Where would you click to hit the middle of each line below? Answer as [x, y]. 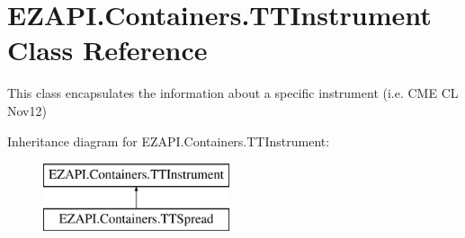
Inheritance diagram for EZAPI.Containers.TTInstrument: [169, 141]
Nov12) [27, 110]
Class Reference [107, 50]
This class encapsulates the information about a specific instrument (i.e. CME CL [233, 93]
